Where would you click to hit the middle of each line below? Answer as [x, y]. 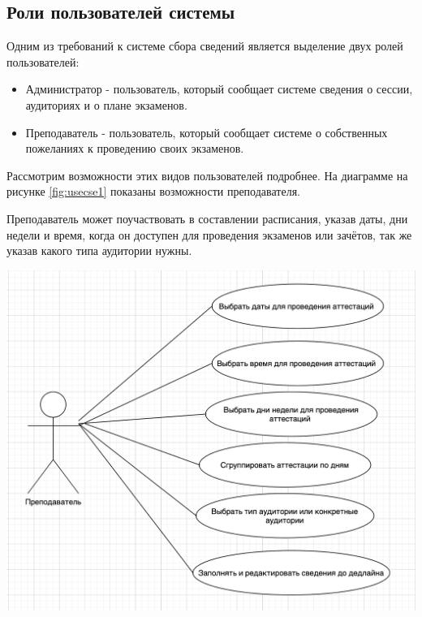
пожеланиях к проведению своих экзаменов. [135, 148]
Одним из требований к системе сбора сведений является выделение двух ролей [205, 46]
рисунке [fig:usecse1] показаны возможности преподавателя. [153, 191]
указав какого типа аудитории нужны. [99, 250]
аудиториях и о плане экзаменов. [106, 104]
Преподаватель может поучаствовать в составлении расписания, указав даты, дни [207, 218]
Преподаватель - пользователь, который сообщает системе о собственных [207, 132]
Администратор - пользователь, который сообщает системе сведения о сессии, [219, 89]
